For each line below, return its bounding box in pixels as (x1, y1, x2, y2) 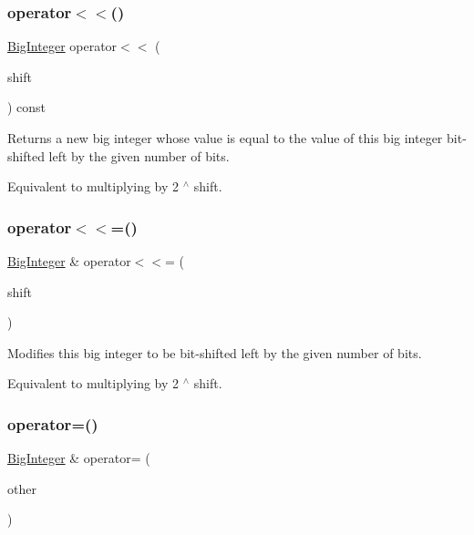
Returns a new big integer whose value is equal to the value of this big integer (7, 129, 443, 147)
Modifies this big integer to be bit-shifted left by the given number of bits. (7, 343, 422, 362)
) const (7, 98, 46, 117)
